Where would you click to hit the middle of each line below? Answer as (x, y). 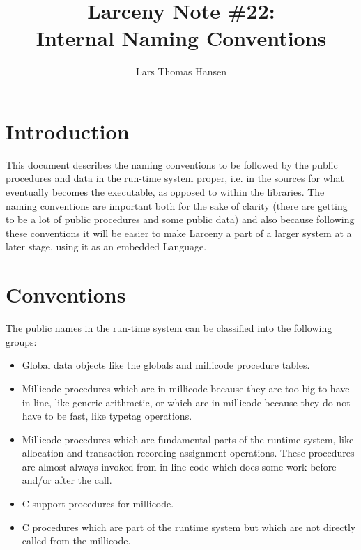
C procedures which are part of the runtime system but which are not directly (189, 527)
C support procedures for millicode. (98, 504)
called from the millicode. (76, 541)
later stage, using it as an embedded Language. (106, 246)
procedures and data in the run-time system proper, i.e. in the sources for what (175, 178)
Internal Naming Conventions (181, 38)
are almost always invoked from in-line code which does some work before (179, 466)
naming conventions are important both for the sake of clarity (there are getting (177, 205)
